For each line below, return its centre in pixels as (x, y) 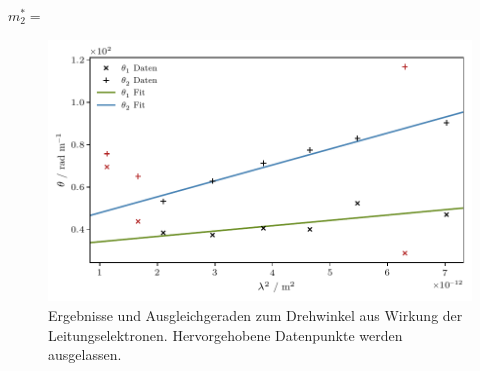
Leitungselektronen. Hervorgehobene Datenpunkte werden (225, 334)
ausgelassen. (85, 354)
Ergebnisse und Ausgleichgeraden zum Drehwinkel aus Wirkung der (255, 315)
